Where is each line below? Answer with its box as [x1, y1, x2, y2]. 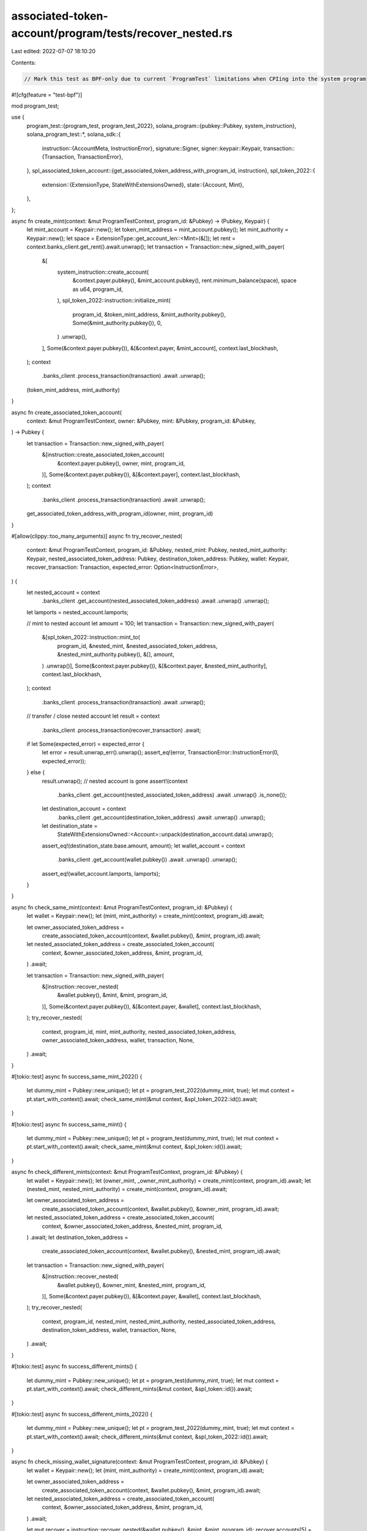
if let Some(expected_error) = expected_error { [26, 740, 145, 747]
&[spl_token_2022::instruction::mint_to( [42, 634, 141, 641]
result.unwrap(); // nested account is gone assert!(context [42, 777, 188, 784]
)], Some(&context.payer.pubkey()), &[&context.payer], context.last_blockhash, [42, 470, 241, 478]
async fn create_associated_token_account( [11, 408, 122, 416]
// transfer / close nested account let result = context [26, 712, 160, 720]
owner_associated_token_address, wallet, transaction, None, [42, 1036, 195, 1044]
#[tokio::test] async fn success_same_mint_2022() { [11, 1073, 143, 1080]
